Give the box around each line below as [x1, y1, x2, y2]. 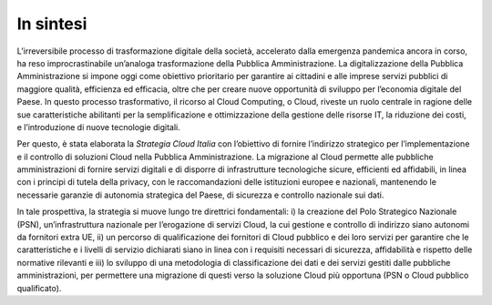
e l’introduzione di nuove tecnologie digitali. [16, 121, 181, 132]
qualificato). [16, 282, 62, 293]
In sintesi [16, 14, 87, 34]
